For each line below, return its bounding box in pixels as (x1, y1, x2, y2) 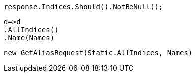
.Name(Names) (4, 34, 55, 42)
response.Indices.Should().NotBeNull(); (4, 3, 163, 11)
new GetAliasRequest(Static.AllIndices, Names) (4, 49, 193, 57)
